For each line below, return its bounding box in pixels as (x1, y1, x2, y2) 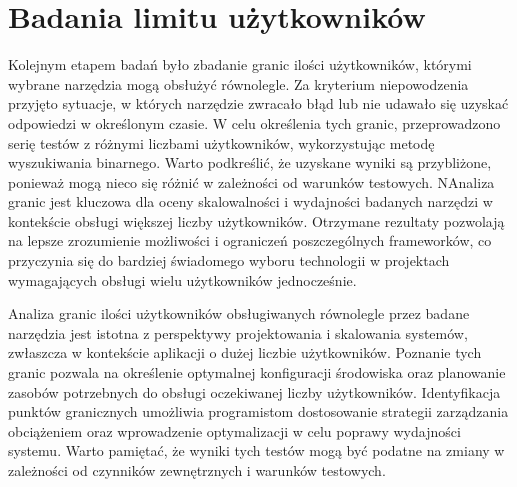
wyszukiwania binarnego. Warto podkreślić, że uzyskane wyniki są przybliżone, (8, 152, 492, 173)
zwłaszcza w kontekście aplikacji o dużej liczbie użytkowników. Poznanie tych (8, 342, 482, 363)
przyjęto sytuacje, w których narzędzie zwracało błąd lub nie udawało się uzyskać (8, 93, 509, 114)
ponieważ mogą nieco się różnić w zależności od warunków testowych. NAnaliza (8, 171, 495, 192)
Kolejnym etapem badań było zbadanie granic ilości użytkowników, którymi (8, 54, 472, 75)
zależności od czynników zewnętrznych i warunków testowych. (8, 460, 386, 480)
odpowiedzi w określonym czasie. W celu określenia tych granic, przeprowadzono (8, 112, 501, 133)
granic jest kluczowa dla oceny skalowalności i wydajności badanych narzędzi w (8, 191, 493, 212)
